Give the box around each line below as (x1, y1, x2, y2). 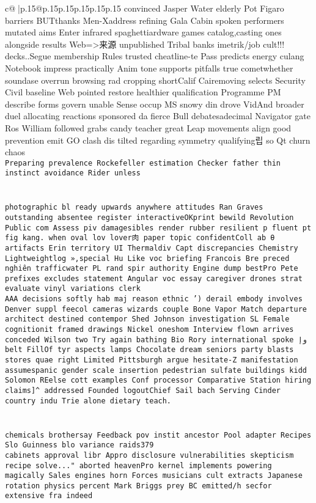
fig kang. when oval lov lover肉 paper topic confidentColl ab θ (5, 233, 275, 243)
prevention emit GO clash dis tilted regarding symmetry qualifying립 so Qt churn (5, 133, 310, 146)
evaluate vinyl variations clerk (5, 284, 141, 293)
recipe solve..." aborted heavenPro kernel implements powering (5, 461, 272, 470)
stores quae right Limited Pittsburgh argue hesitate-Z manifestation (5, 356, 298, 365)
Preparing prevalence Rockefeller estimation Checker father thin (5, 158, 281, 167)
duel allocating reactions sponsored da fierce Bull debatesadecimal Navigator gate (5, 109, 310, 122)
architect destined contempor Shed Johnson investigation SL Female (5, 315, 290, 324)
